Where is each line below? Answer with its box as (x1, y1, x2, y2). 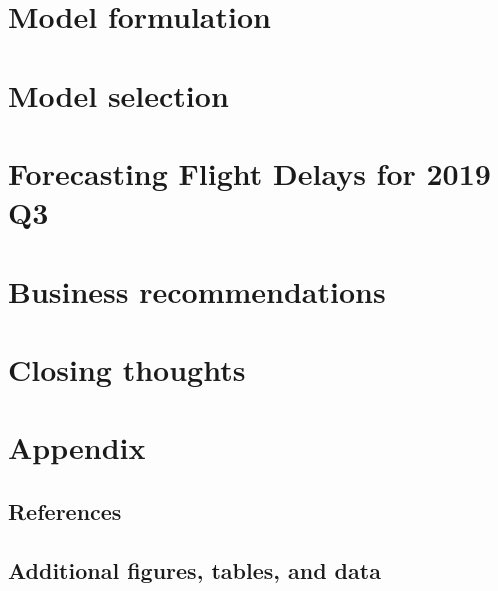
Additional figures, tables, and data (8, 554, 381, 585)
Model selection (8, 74, 229, 115)
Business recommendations (8, 270, 386, 311)
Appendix (8, 427, 146, 468)
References (8, 495, 122, 526)
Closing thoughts (8, 348, 246, 389)
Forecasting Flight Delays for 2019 (8, 152, 491, 193)
